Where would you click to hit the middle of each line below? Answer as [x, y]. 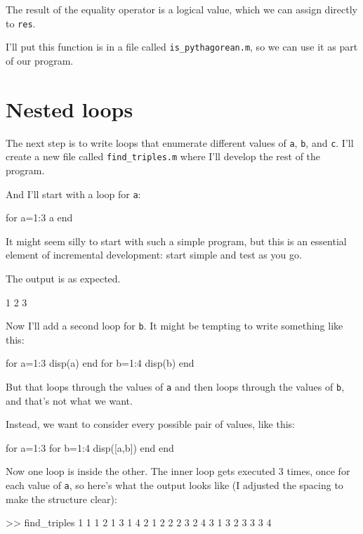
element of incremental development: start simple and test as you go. [154, 255]
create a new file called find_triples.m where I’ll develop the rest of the [163, 156]
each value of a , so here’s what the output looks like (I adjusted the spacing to [174, 485]
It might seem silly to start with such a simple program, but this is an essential [176, 241]
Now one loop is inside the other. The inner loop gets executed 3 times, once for [178, 471]
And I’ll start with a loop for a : [73, 194]
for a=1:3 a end [39, 217]
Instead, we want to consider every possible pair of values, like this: [150, 424]
